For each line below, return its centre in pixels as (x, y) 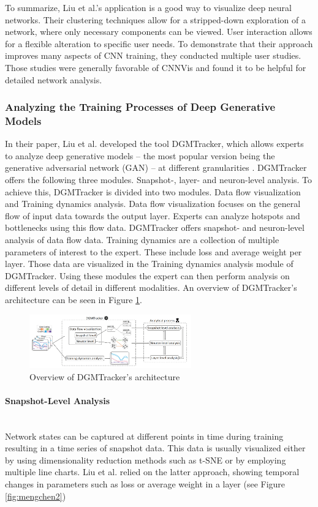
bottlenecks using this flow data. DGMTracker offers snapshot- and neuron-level (155, 227)
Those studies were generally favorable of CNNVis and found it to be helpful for (156, 67)
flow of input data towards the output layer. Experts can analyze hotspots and (153, 215)
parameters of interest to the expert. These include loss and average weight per (153, 251)
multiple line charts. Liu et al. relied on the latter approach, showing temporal (152, 472)
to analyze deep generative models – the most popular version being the (140, 155)
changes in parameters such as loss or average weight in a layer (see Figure (145, 483)
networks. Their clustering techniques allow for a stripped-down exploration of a (155, 19)
